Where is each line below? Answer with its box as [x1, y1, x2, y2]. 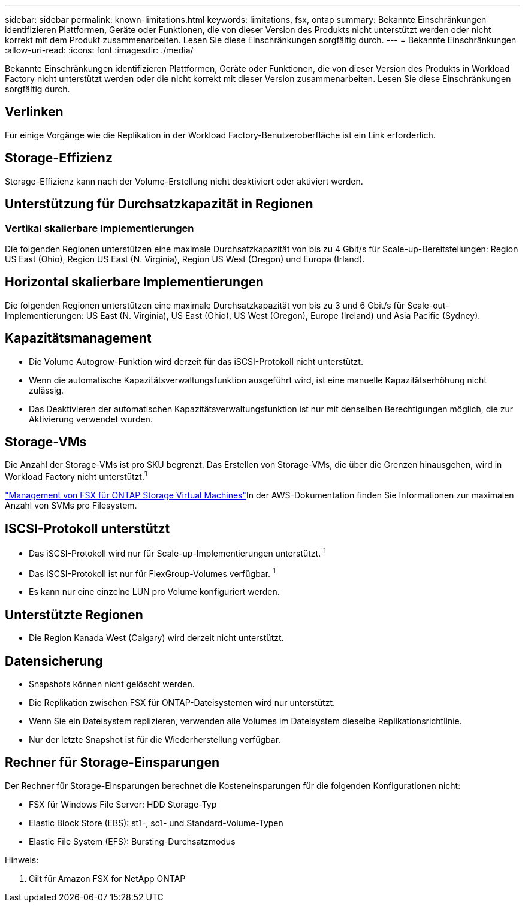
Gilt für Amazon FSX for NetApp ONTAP [29, 873, 186, 884]
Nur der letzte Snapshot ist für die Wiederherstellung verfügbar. [29, 734, 281, 745]
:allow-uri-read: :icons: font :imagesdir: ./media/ [5, 45, 194, 55]
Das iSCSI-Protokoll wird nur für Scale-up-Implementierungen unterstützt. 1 [29, 546, 326, 558]
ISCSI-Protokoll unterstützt [5, 521, 170, 536]
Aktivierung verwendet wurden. [29, 413, 153, 424]
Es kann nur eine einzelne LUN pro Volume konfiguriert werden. [29, 586, 280, 597]
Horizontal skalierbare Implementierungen [5, 274, 264, 290]
